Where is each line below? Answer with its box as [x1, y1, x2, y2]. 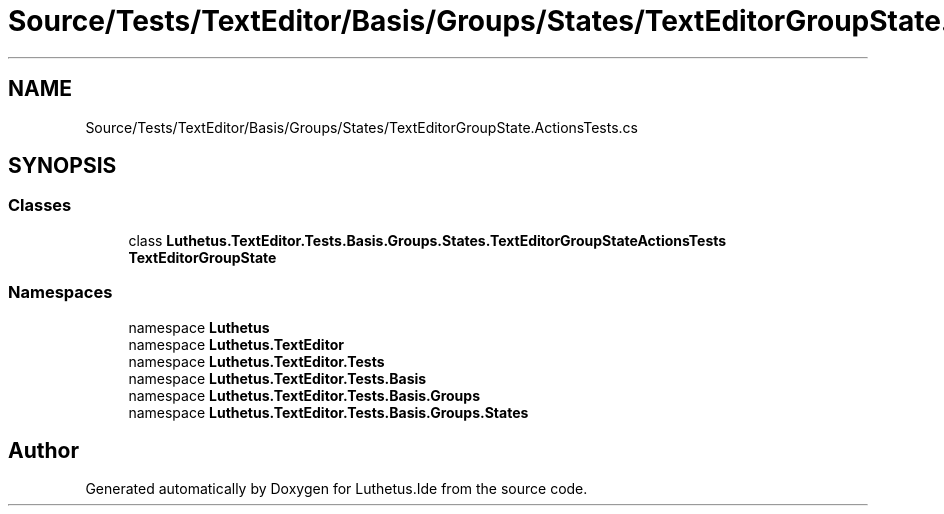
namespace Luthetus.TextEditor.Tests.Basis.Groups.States [128, 403, 529, 421]
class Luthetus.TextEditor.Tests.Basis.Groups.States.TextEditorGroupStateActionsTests [128, 231, 727, 249]
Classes [8, 195, 72, 216]
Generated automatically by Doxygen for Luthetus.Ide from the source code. [85, 480, 588, 498]
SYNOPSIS [8, 153, 117, 179]
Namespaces [8, 282, 113, 303]
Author [8, 437, 79, 463]
